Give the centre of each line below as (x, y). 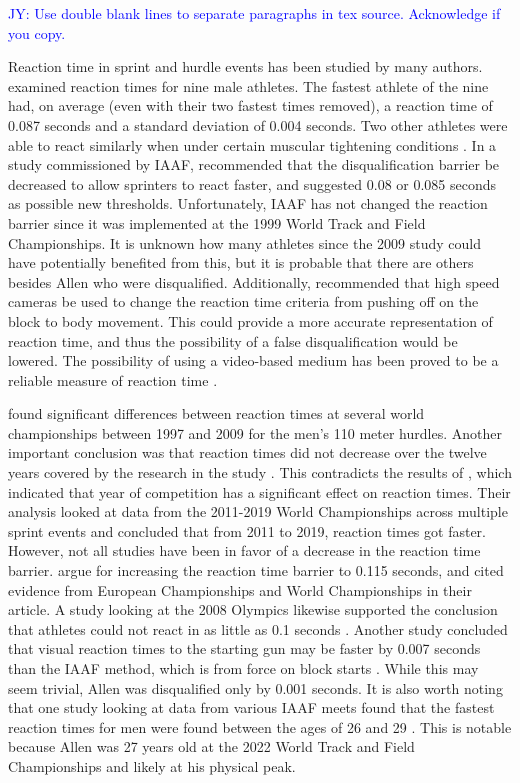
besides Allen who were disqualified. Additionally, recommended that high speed (254, 281)
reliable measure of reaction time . (113, 379)
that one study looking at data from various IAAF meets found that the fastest (251, 707)
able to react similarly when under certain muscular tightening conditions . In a (252, 144)
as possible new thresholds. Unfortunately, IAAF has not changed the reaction (248, 203)
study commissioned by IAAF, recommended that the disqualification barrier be (254, 164)
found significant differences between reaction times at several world (216, 413)
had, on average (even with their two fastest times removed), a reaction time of (250, 105)
